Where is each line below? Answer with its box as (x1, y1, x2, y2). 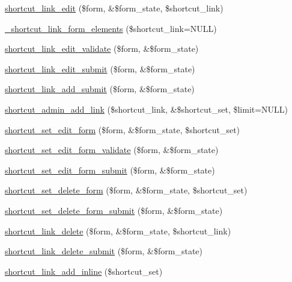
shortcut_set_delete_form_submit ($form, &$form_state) (5, 204, 223, 216)
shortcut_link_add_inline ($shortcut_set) (5, 265, 163, 277)
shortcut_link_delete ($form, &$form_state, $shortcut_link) (5, 224, 231, 237)
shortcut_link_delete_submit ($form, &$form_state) (5, 245, 202, 257)
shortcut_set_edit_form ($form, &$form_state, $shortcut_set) (5, 123, 240, 136)
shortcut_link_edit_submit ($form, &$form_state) (5, 62, 195, 75)
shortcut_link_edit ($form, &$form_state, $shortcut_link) (5, 2, 224, 14)
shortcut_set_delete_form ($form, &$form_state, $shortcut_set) (5, 184, 248, 196)
